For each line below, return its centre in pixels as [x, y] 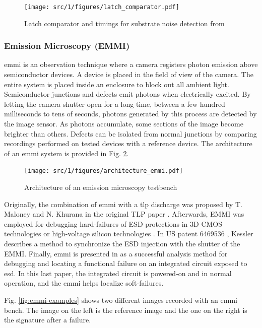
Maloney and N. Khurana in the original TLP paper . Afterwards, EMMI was [124, 214]
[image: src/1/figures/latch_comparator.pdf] [102, 7]
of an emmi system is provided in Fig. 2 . [67, 153]
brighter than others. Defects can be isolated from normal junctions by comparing [130, 133]
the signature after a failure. [48, 320]
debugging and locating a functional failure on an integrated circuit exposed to [126, 263]
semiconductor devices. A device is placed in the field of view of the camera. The [129, 74]
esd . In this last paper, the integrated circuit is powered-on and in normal [118, 273]
